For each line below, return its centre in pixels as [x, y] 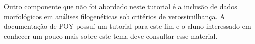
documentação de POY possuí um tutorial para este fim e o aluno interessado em [127, 26]
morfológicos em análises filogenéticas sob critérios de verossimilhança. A [115, 16]
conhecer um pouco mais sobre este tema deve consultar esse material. [111, 35]
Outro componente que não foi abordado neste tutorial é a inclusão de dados [121, 6]
